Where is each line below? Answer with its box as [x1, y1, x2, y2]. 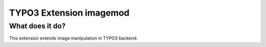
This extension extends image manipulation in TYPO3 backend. [9, 35, 138, 41]
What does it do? [9, 22, 66, 30]
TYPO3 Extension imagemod [9, 7, 130, 18]
